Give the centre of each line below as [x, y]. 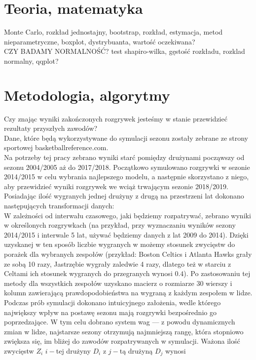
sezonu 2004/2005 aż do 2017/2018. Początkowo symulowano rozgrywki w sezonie [127, 167]
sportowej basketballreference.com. [56, 147]
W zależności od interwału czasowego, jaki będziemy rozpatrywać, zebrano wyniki [128, 215]
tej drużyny [73, 350]
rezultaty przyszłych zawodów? [51, 128]
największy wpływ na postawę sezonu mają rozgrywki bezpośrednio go [110, 312]
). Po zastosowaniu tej [217, 273]
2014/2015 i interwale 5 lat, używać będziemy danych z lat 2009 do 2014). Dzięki [126, 234]
